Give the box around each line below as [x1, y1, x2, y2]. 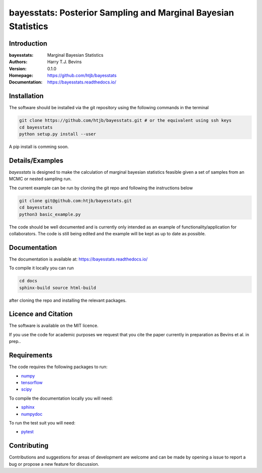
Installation [9, 92, 44, 100]
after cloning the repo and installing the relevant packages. [9, 297, 127, 303]
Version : [9, 65, 27, 71]
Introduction [9, 39, 48, 48]
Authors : [9, 59, 28, 65]
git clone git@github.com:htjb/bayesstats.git [19, 198, 132, 203]
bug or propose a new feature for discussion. [9, 461, 99, 467]
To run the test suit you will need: [9, 420, 76, 425]
